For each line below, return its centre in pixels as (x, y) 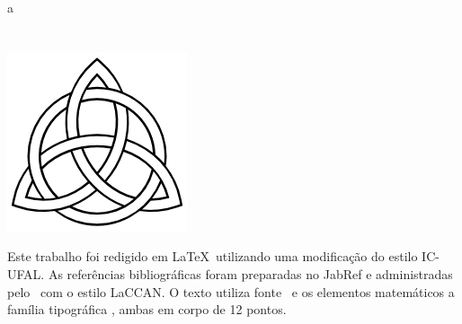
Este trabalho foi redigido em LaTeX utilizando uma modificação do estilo (213, 256)
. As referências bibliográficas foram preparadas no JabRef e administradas (247, 273)
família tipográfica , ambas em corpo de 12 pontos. (147, 309)
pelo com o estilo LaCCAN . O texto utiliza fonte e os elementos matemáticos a (231, 291)
